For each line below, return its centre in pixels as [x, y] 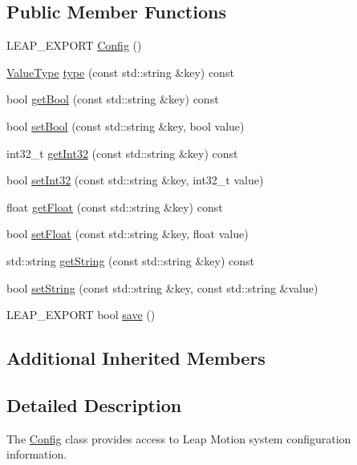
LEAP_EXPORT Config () [74, 45]
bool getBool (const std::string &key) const [113, 99]
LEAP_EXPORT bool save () [81, 315]
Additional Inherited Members [136, 358]
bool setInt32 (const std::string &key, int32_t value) [135, 180]
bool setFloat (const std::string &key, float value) [128, 234]
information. [37, 454]
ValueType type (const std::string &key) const [120, 72]
